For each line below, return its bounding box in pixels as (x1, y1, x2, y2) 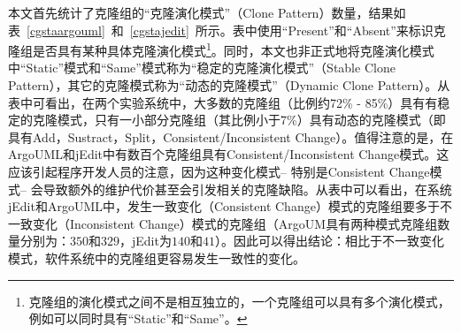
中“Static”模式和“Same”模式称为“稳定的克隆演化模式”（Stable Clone (8, 58, 396, 77)
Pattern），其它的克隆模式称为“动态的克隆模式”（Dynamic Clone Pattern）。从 (8, 76, 450, 95)
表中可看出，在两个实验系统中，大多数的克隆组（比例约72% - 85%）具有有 (8, 93, 438, 111)
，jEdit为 (119, 231, 172, 250)
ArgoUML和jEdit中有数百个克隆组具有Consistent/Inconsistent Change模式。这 (8, 145, 449, 163)
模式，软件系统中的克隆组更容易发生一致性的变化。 (8, 248, 305, 267)
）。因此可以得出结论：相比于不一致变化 (214, 231, 444, 250)
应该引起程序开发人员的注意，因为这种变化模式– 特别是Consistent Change (8, 163, 430, 180)
